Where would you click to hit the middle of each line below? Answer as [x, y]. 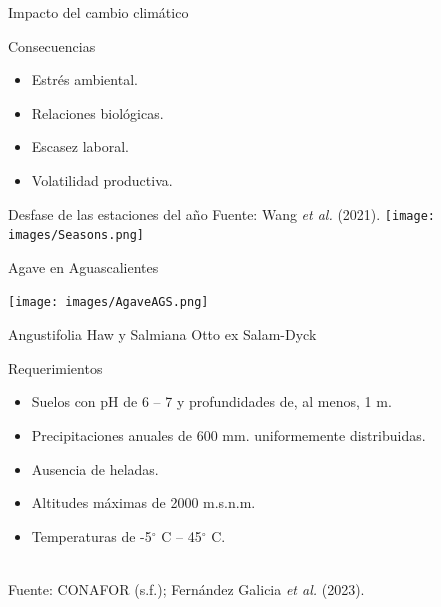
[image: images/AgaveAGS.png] [108, 302]
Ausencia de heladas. [95, 468]
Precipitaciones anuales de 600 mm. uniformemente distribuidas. [228, 434]
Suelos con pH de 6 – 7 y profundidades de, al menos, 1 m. [211, 401]
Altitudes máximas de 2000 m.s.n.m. [143, 502]
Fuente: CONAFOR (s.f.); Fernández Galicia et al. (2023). [186, 588]
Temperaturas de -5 [91, 535]
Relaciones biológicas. [97, 112]
